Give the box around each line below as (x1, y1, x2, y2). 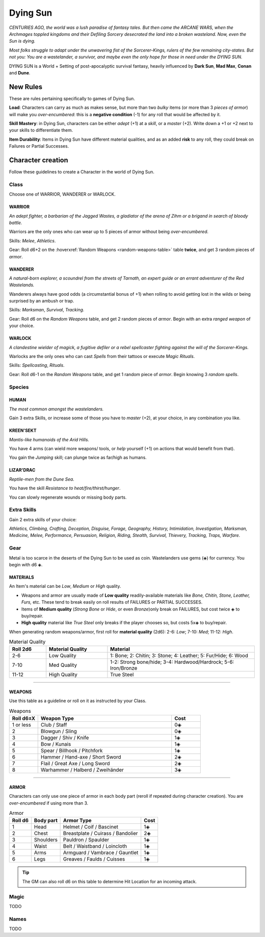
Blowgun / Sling (41, 728, 77, 735)
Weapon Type (41, 715, 74, 722)
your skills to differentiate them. (9, 127, 73, 133)
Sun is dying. (9, 38, 35, 44)
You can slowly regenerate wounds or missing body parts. (9, 494, 127, 500)
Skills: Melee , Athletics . (9, 238, 56, 244)
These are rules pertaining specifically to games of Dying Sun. (9, 96, 135, 101)
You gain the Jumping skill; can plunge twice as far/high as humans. (9, 455, 147, 460)
